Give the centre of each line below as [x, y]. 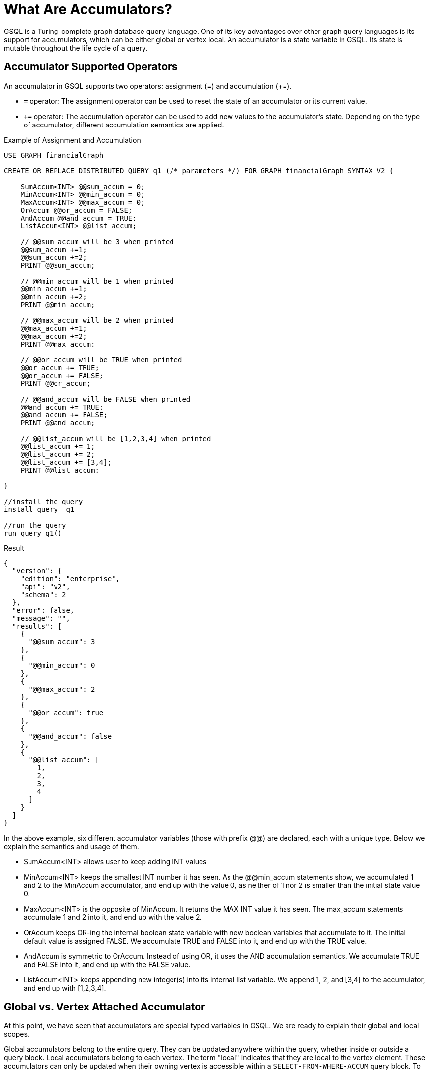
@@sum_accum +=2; [54, 257]
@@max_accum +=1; [54, 328]
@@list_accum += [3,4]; [66, 462]
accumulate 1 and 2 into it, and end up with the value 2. [113, 917]
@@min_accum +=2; [54, 297]
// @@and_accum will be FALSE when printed [105, 399]
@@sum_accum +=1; [54, 249]
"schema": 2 [43, 594]
